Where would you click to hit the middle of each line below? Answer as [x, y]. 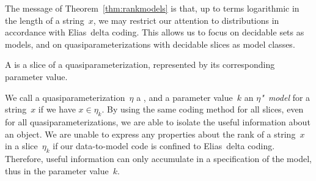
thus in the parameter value [57, 170]
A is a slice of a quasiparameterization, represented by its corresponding [140, 65]
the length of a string [45, 20]
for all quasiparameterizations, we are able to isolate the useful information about [158, 121]
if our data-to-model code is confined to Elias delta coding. [164, 146]
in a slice [21, 146]
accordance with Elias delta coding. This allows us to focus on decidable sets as [155, 32]
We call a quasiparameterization [65, 97]
